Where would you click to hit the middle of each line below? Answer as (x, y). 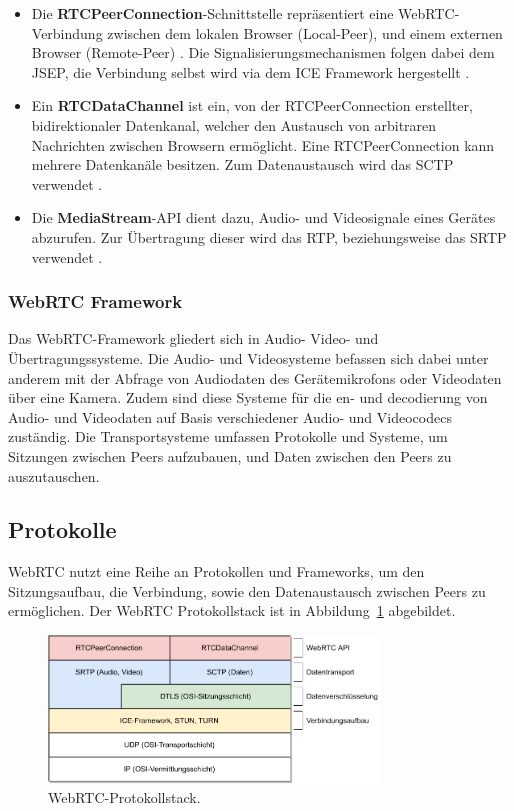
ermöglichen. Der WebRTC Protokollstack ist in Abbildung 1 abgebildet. (232, 610)
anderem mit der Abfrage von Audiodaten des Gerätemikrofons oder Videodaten (255, 377)
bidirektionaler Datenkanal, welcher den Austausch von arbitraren (234, 124)
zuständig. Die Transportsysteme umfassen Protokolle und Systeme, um (228, 436)
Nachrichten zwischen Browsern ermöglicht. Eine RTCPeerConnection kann (263, 144)
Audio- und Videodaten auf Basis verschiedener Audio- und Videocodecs (230, 416)
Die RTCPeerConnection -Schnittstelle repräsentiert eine (212, 13)
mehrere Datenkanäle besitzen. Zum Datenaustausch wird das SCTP (242, 164)
